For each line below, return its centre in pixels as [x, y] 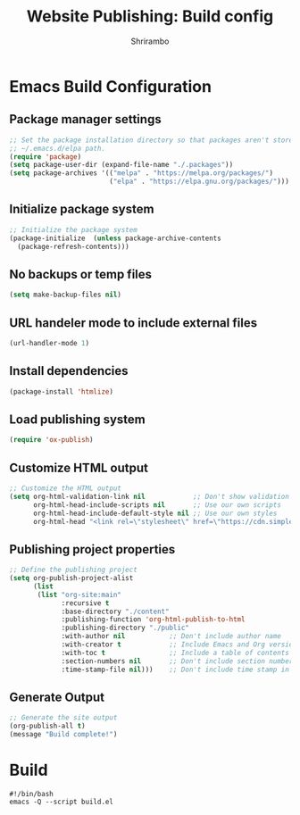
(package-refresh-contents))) [73, 246]
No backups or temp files [81, 274]
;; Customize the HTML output [66, 488]
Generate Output [57, 697]
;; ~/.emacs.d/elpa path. [57, 148]
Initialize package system [82, 209]
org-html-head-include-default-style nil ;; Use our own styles [155, 513]
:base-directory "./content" [115, 611]
